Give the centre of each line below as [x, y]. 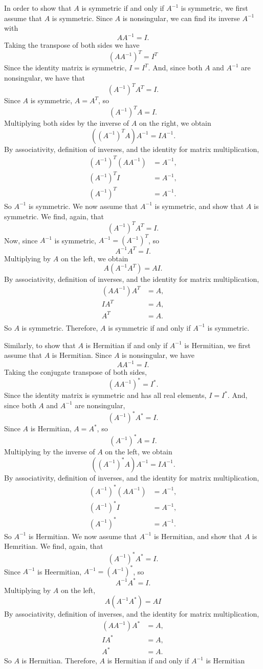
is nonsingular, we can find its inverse [181, 18]
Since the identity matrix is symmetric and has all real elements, [105, 395]
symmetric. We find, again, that [54, 216]
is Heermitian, [60, 571]
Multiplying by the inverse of [50, 452]
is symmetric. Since [82, 18]
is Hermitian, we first [217, 345]
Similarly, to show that [40, 345]
